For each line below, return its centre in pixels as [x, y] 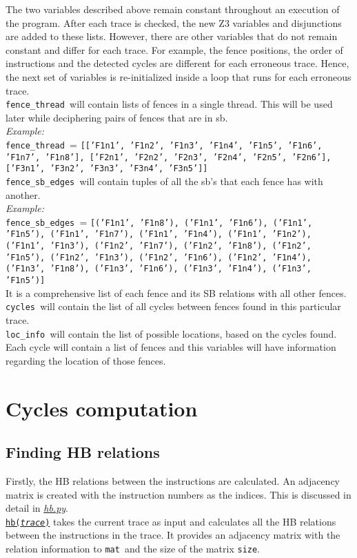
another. [23, 194]
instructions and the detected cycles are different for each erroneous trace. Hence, [177, 63]
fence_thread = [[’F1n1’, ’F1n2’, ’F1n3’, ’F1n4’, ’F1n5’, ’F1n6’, [164, 144]
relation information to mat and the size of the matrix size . [133, 549]
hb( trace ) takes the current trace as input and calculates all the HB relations [171, 521]
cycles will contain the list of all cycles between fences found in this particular [173, 306]
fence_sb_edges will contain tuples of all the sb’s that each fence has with [164, 181]
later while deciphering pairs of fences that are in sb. [117, 117]
